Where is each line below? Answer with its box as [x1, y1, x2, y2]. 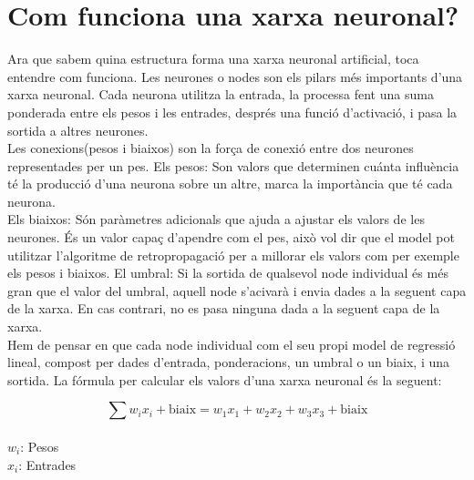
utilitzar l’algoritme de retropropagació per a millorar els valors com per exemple [7, 245, 459, 264]
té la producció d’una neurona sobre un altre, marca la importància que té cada [7, 174, 453, 193]
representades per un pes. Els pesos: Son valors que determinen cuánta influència [7, 156, 459, 175]
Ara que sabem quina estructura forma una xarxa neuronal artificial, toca [7, 49, 419, 68]
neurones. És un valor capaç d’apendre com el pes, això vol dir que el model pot [7, 228, 455, 247]
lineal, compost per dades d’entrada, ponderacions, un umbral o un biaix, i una [7, 352, 450, 372]
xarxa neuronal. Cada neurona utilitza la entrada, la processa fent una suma [7, 85, 434, 104]
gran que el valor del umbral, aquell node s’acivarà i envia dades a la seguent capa [7, 281, 467, 300]
